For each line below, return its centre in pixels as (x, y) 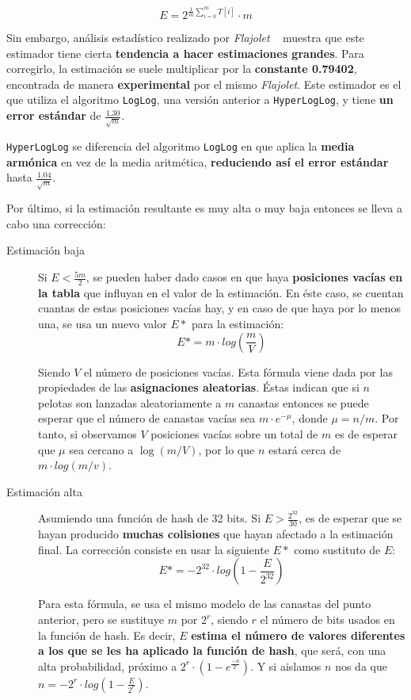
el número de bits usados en (327, 620)
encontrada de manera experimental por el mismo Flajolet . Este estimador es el (204, 84)
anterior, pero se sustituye (101, 620)
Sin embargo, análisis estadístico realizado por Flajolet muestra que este (185, 38)
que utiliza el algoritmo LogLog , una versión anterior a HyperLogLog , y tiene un (200, 99)
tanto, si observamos (88, 434)
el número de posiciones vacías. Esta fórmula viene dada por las (238, 371)
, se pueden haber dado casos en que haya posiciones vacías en (244, 277)
